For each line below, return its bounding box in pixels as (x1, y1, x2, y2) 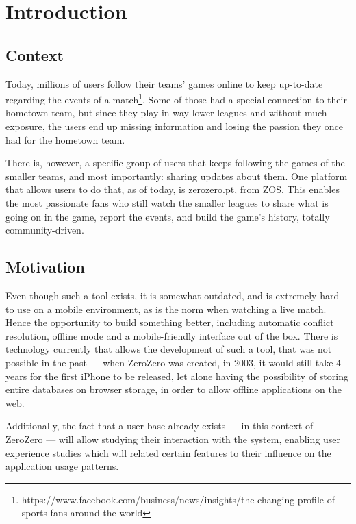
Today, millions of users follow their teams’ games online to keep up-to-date (5, 76, 323, 90)
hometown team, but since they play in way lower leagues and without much (5, 105, 327, 120)
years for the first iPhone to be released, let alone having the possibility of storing (5, 369, 348, 383)
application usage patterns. (5, 459, 119, 473)
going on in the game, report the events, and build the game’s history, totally (5, 209, 330, 223)
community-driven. (5, 223, 84, 237)
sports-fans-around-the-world (21, 506, 143, 520)
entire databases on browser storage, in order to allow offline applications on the (5, 382, 342, 397)
